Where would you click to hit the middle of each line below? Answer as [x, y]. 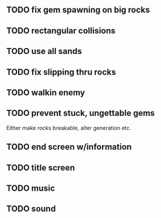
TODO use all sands [44, 51]
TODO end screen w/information [69, 147]
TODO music [31, 188]
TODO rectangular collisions [61, 31]
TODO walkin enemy [46, 93]
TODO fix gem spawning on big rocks [78, 10]
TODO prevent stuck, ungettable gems [80, 113]
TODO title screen [41, 167]
